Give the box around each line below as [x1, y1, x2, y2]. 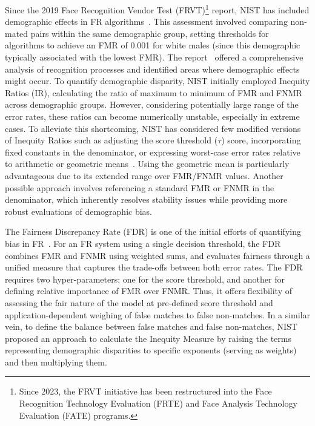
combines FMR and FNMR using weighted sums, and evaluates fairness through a [5, 249, 310, 261]
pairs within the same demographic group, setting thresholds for [30, 27, 269, 39]
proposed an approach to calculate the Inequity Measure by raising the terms [5, 332, 292, 344]
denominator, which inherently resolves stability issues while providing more [5, 193, 288, 206]
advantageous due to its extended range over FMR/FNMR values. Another [5, 169, 283, 182]
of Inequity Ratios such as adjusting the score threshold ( [5, 134, 218, 146]
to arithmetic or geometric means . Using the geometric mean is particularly [5, 157, 290, 170]
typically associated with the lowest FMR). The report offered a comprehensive [5, 51, 303, 64]
